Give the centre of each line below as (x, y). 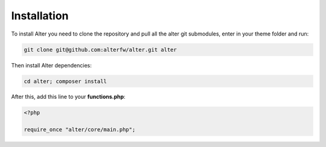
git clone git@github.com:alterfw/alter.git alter (101, 49)
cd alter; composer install (65, 81)
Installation (40, 16)
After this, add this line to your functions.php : (69, 97)
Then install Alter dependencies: (51, 65)
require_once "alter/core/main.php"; (80, 130)
